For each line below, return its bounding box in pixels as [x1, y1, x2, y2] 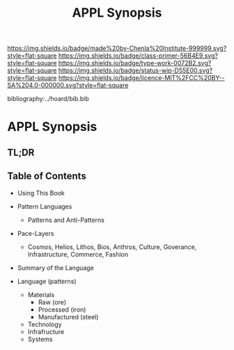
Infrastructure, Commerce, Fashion [27, 250, 129, 258]
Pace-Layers [17, 229, 54, 237]
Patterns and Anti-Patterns [27, 216, 104, 224]
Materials [27, 290, 55, 299]
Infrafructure [27, 327, 65, 335]
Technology [27, 320, 62, 328]
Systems [27, 335, 54, 343]
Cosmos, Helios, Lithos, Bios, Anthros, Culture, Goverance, [27, 242, 197, 251]
